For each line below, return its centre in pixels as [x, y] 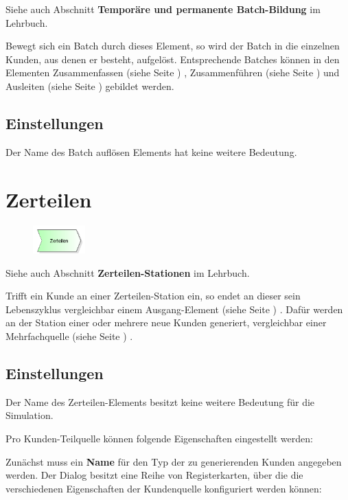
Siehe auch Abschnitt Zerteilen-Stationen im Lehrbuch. [128, 272]
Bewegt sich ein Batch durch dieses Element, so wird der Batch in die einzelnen [173, 46]
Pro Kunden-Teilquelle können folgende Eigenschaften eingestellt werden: [159, 439]
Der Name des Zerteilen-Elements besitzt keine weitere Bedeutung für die [160, 401]
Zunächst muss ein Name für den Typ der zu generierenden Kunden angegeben [174, 461]
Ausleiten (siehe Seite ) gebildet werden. [90, 86]
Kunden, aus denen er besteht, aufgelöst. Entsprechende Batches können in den [173, 59]
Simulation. [30, 415]
